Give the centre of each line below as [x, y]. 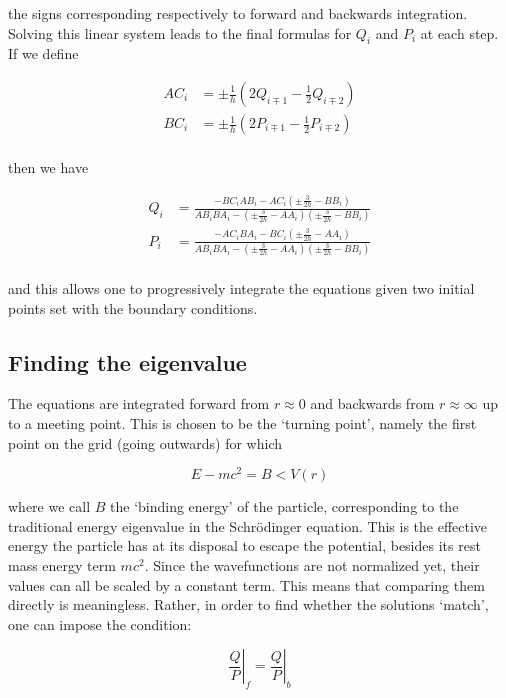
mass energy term [62, 565]
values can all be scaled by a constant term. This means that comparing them [246, 584]
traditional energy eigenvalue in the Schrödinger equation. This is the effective [248, 525]
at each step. [459, 32]
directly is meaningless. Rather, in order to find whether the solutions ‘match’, [248, 604]
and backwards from [372, 403]
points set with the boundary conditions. [133, 307]
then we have [48, 167]
